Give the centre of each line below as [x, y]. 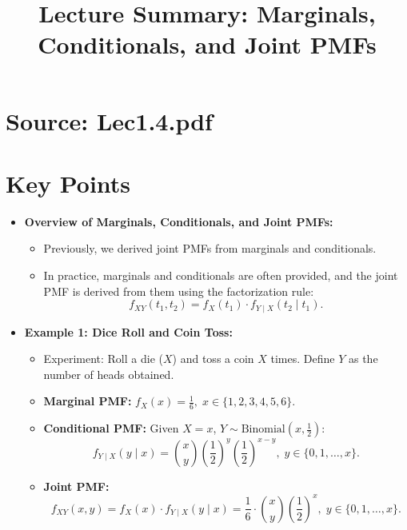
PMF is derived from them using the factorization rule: [179, 291]
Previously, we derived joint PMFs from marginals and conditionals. [210, 248]
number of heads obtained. [109, 374]
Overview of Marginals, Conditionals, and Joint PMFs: [179, 221]
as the [363, 359]
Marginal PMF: [88, 401]
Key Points [68, 183]
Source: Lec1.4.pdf [109, 120]
